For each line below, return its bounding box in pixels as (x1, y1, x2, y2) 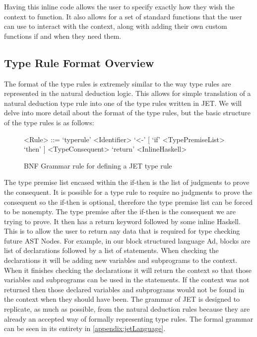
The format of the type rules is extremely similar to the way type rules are (4, 78, 231, 88)
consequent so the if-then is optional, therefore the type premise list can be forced (4, 196, 253, 207)
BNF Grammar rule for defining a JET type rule (24, 160, 172, 170)
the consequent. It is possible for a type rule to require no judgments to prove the (4, 186, 252, 197)
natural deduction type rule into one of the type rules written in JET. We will (4, 97, 242, 108)
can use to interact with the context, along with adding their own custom (4, 21, 227, 31)
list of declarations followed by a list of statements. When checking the (4, 245, 219, 255)
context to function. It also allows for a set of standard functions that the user (4, 11, 242, 21)
